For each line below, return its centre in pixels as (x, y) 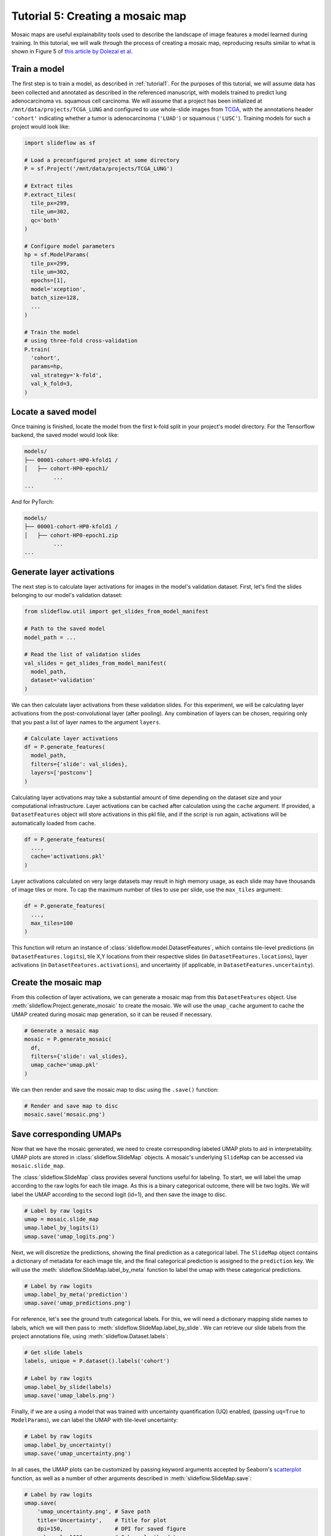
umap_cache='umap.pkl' (65, 1065)
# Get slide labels (53, 1353)
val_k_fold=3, (52, 384)
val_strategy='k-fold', (67, 375)
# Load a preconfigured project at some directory (102, 160)
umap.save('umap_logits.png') (70, 1236)
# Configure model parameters (70, 246)
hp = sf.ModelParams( (57, 255)
